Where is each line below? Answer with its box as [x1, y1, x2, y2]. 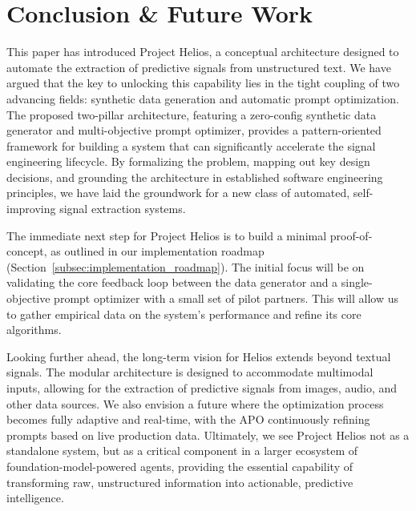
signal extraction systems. [59, 200, 186, 217]
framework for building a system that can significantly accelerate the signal [6, 137, 376, 154]
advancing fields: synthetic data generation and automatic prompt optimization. [6, 90, 399, 107]
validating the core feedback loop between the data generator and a [6, 274, 338, 291]
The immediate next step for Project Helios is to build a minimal [6, 227, 327, 243]
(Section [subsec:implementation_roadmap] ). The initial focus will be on [6, 258, 365, 275]
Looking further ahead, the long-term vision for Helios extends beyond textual [6, 348, 391, 364]
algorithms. [6, 321, 62, 338]
